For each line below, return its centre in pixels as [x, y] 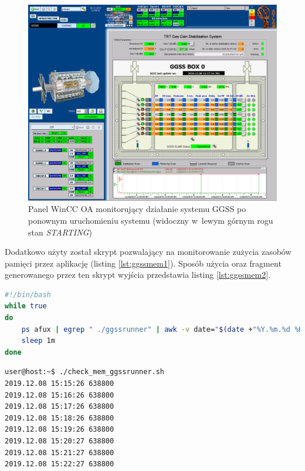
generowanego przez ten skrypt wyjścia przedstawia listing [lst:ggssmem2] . [138, 275]
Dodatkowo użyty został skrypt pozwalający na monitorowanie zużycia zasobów [148, 252]
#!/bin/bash [28, 295]
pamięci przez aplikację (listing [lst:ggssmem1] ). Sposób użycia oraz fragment [143, 263]
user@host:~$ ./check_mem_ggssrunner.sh [85, 372]
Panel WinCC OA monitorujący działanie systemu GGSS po [137, 209]
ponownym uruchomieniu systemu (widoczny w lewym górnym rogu [151, 220]
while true [26, 306]
